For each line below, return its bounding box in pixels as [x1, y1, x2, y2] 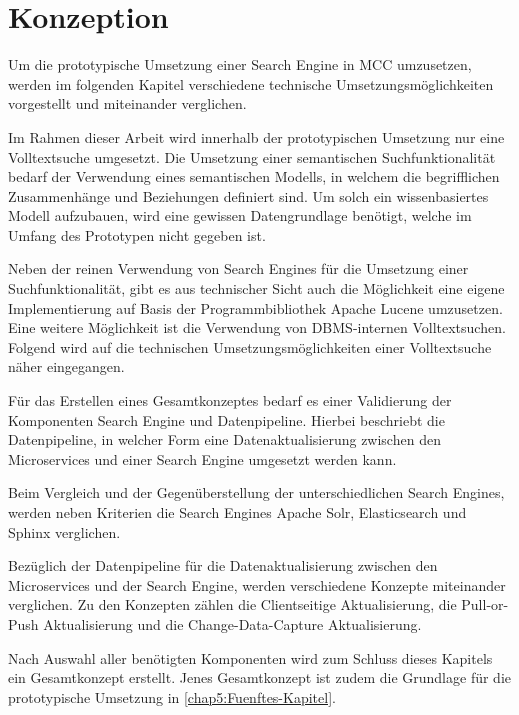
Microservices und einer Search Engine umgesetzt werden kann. [8, 448, 397, 469]
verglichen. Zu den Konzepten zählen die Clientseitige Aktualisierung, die [8, 594, 457, 615]
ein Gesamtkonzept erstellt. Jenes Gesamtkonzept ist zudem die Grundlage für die [8, 667, 512, 688]
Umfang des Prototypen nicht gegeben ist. [8, 224, 266, 245]
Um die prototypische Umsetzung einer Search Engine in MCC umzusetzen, [8, 54, 472, 75]
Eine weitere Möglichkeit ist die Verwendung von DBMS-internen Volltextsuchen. [8, 317, 506, 338]
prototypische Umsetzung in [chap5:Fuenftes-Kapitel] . [8, 686, 336, 707]
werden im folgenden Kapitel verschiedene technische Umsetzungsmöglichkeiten [8, 73, 494, 94]
